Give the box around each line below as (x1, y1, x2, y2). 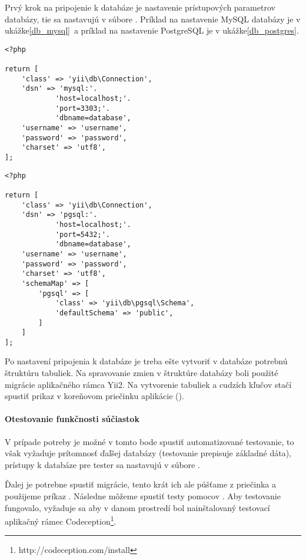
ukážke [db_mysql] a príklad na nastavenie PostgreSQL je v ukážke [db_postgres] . (5, 24, 299, 37)
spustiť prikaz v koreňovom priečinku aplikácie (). (5, 390, 184, 402)
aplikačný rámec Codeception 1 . (5, 513, 117, 527)
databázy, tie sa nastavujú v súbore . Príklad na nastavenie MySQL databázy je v (5, 12, 301, 25)
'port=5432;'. (55, 230, 110, 239)
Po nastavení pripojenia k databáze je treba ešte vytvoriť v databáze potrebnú (5, 355, 288, 367)
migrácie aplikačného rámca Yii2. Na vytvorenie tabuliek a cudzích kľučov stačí (5, 378, 292, 390)
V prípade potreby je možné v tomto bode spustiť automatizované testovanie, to (5, 435, 294, 447)
